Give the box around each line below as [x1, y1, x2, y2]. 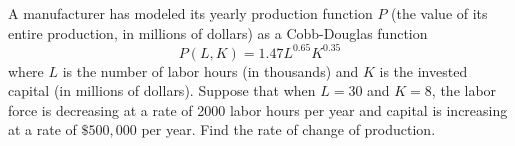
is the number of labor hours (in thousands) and [62, 60, 359, 81]
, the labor [431, 80, 497, 101]
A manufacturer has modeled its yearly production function [8, 3, 373, 23]
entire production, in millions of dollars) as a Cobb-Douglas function [8, 22, 428, 43]
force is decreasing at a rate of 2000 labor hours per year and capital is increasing [8, 99, 508, 120]
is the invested [379, 60, 468, 81]
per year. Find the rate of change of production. [141, 119, 436, 140]
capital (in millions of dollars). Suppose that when [8, 80, 316, 101]
